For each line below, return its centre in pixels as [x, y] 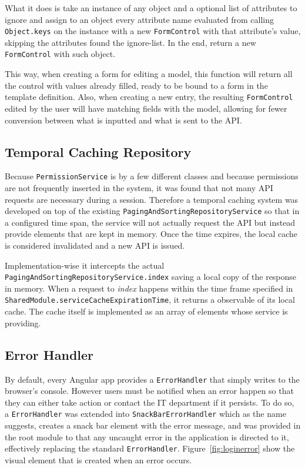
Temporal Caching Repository [98, 151]
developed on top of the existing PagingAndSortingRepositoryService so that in [152, 211]
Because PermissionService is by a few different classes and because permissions [152, 176]
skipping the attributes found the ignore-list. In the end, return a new [130, 42]
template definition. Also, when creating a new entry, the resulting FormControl [149, 97]
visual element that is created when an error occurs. [98, 459]
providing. [23, 322]
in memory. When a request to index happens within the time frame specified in [149, 288]
